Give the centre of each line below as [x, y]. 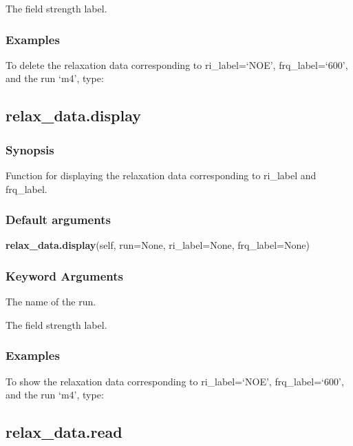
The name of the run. [51, 302]
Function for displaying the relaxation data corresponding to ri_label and [161, 175]
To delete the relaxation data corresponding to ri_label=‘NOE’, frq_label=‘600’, [177, 64]
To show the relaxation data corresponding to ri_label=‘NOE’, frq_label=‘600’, [175, 381]
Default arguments [58, 220]
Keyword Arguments [65, 275]
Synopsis [30, 149]
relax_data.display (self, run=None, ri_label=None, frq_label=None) [158, 245]
